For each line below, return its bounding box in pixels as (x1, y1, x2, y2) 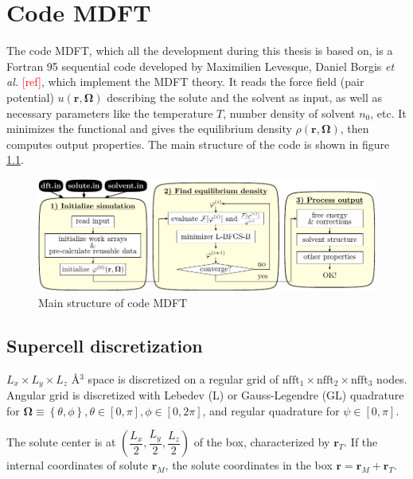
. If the (344, 434, 378, 450)
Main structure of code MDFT (38, 294, 188, 310)
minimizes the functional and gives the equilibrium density (6, 120, 292, 137)
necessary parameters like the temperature (6, 104, 213, 121)
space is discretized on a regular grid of (88, 370, 279, 387)
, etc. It (370, 104, 407, 121)
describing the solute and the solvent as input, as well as (107, 88, 383, 105)
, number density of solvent (223, 104, 356, 121)
